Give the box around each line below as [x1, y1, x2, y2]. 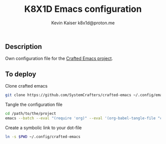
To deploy [5, 70, 37, 78]
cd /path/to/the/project [5, 111, 56, 116]
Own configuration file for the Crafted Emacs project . [5, 55, 113, 61]
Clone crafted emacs [5, 83, 48, 89]
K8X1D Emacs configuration [24, 3, 142, 15]
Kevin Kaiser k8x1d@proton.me [51, 20, 115, 26]
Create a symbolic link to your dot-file [5, 125, 82, 131]
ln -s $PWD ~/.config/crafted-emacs [5, 134, 81, 139]
